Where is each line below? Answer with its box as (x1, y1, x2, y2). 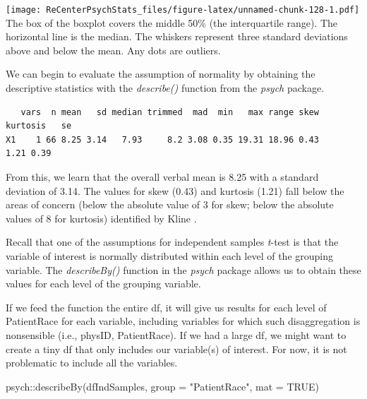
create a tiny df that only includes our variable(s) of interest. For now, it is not (6, 341, 347, 356)
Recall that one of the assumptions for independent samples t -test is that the (6, 234, 339, 249)
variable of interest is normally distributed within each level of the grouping (6, 248, 334, 263)
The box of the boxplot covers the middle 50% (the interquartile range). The (6, 15, 338, 30)
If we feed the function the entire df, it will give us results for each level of (6, 299, 327, 314)
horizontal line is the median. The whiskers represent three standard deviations (6, 29, 348, 44)
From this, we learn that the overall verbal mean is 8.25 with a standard (6, 169, 319, 184)
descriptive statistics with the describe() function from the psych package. (6, 81, 325, 95)
